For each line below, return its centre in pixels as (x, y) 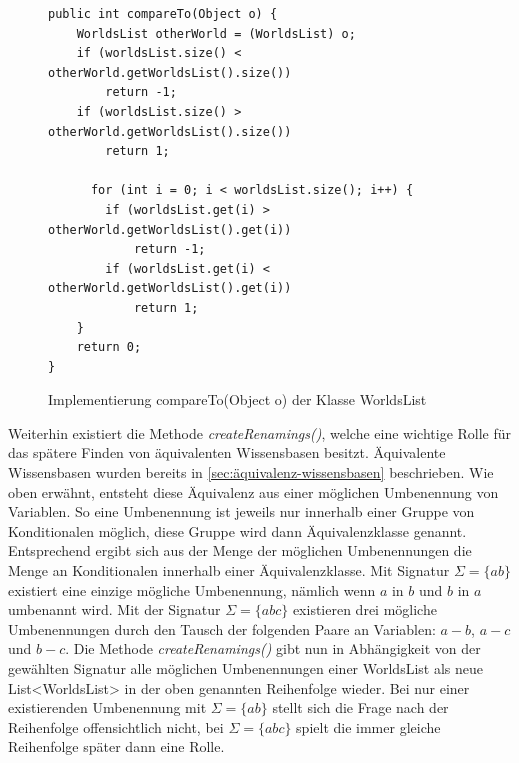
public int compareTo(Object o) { (163, 14)
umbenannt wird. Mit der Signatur (114, 609)
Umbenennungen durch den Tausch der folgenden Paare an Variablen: (222, 628)
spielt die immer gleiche (368, 726)
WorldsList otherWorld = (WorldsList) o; (216, 33)
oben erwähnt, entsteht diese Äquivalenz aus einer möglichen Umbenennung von (253, 491)
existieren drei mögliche (364, 609)
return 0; (109, 347)
